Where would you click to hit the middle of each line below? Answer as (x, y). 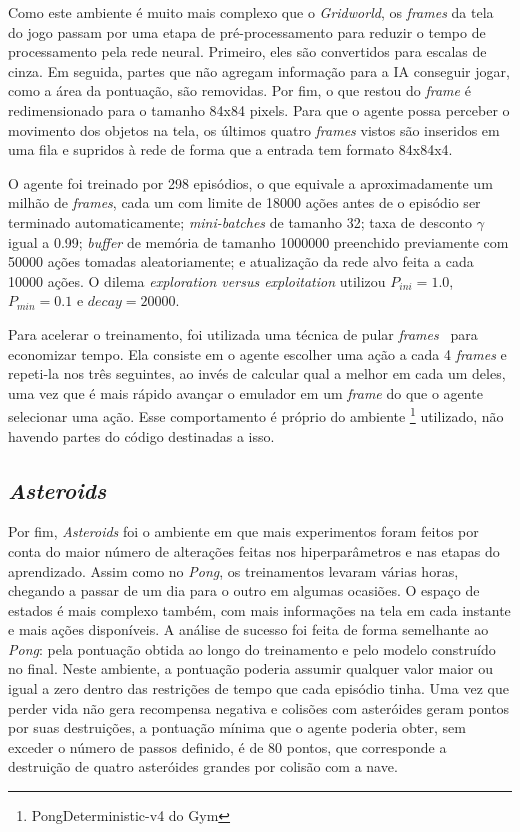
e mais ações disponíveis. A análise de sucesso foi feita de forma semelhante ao (248, 629)
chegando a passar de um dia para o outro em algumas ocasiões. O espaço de (244, 590)
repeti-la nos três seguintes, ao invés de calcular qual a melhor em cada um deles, (257, 373)
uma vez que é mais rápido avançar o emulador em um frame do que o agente (245, 392)
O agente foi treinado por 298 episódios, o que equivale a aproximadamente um (250, 182)
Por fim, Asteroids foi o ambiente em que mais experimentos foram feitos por (243, 531)
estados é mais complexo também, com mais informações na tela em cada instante (259, 609)
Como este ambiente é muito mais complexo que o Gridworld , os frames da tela (251, 12)
